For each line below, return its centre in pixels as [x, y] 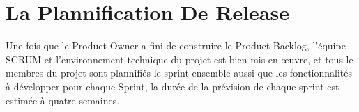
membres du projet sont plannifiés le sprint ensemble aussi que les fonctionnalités [179, 73]
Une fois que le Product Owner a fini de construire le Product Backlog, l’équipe [176, 46]
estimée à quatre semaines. [63, 100]
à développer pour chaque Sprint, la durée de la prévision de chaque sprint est [173, 86]
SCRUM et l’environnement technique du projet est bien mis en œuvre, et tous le [179, 59]
